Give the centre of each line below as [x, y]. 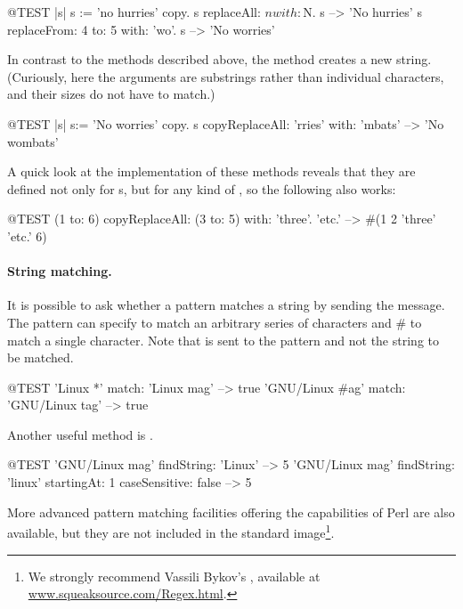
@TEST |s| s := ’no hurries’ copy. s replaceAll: [134, 12]
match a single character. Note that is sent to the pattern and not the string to [223, 340]
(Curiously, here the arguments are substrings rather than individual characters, [226, 76]
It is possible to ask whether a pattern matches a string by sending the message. [226, 305]
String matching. [60, 271]
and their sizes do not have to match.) [111, 94]
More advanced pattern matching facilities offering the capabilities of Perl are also [231, 512]
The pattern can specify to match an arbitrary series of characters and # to [215, 322]
